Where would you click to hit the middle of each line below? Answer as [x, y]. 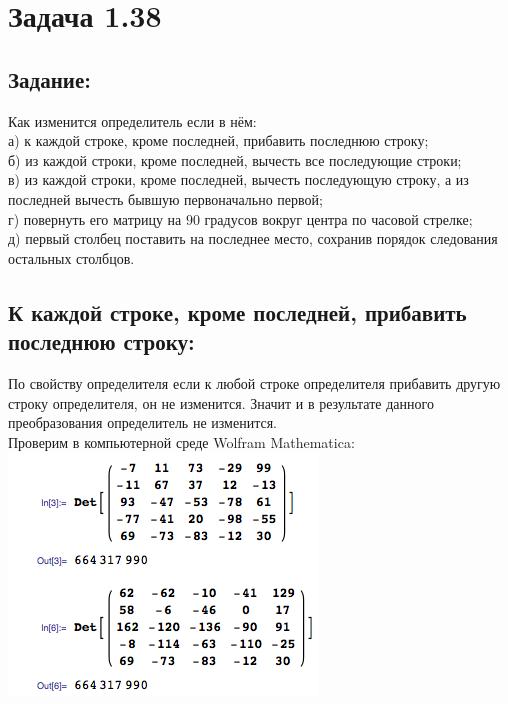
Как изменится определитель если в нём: [132, 120]
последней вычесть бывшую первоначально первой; [165, 198]
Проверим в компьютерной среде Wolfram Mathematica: [181, 441]
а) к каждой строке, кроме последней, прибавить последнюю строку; [218, 140]
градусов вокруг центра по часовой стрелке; [338, 218]
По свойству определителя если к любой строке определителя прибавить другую [254, 382]
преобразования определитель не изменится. [143, 422]
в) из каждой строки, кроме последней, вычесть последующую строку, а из [238, 179]
